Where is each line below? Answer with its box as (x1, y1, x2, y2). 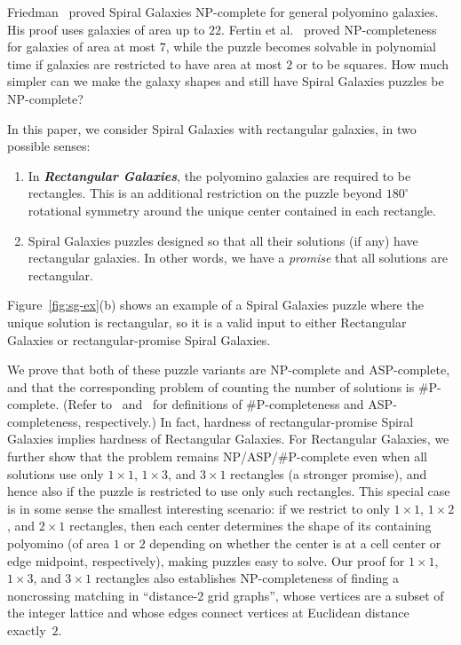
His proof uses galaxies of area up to (7, 20, 205, 38)
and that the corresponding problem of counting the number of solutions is (7, 377, 415, 396)
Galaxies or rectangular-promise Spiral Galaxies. (7, 330, 271, 349)
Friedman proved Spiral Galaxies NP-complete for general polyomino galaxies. (7, 3, 439, 20)
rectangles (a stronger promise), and (230, 464, 427, 483)
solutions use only (7, 464, 104, 483)
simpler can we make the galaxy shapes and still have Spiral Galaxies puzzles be (7, 72, 444, 90)
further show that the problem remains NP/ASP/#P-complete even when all (7, 447, 428, 466)
